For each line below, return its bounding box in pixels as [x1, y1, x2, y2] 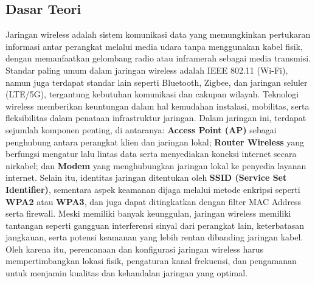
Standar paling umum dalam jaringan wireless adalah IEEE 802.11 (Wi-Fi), [5, 63, 288, 76]
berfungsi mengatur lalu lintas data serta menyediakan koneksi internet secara [5, 147, 297, 160]
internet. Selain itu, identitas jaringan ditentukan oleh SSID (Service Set [5, 171, 287, 184]
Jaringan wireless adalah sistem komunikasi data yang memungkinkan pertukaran [5, 28, 311, 41]
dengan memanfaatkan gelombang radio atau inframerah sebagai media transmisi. [5, 52, 311, 65]
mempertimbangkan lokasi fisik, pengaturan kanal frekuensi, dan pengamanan [5, 254, 297, 267]
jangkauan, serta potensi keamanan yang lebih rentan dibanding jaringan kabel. [5, 231, 303, 243]
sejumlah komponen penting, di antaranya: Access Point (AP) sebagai [5, 123, 277, 136]
